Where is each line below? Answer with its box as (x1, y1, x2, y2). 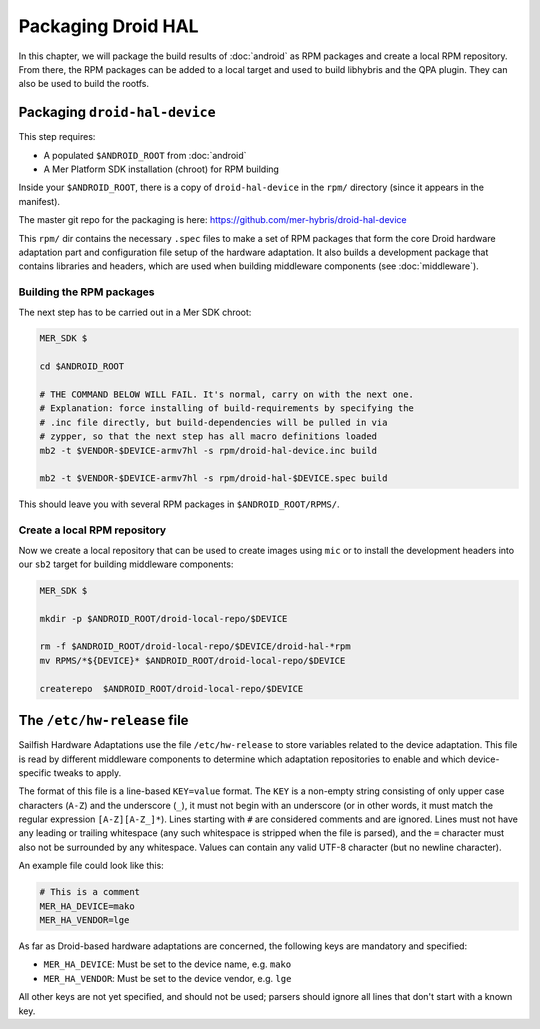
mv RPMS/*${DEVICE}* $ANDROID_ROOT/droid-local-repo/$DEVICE (39, 655, 346, 666)
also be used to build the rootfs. (18, 78, 150, 90)
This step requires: (18, 131, 96, 143)
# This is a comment (39, 886, 140, 898)
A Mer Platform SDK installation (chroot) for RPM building (43, 163, 280, 175)
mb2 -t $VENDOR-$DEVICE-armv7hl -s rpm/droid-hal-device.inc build (39, 445, 378, 456)
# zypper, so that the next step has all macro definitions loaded (39, 431, 378, 442)
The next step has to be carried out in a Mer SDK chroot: (18, 306, 252, 318)
